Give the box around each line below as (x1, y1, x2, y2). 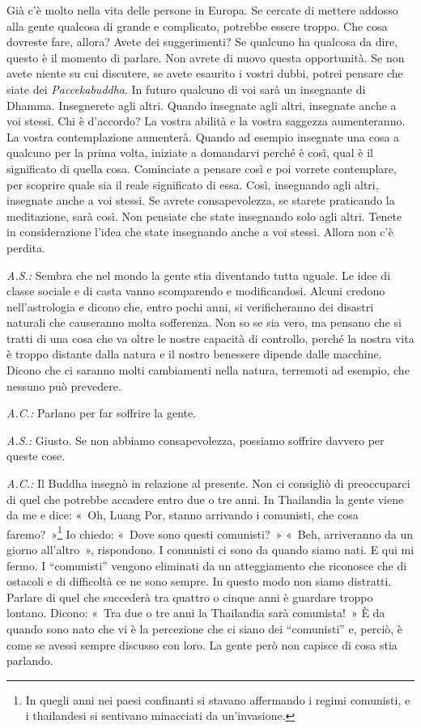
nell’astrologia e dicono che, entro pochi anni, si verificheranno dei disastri (6, 298, 374, 315)
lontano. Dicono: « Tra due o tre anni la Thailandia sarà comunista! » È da (6, 604, 385, 621)
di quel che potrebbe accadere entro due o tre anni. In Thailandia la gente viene (6, 490, 404, 507)
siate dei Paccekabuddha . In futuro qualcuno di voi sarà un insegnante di (6, 80, 366, 97)
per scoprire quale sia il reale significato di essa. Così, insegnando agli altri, (6, 176, 379, 193)
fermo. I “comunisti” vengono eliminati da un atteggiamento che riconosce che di (6, 557, 407, 574)
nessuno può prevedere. (6, 377, 121, 394)
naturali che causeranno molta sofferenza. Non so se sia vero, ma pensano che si (6, 314, 402, 331)
